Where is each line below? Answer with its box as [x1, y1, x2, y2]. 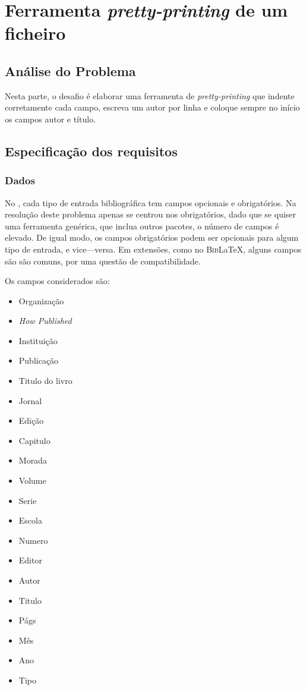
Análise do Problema [5, 61, 136, 80]
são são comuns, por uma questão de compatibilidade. [5, 254, 201, 267]
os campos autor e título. [5, 112, 96, 125]
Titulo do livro [18, 374, 72, 387]
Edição [18, 414, 44, 427]
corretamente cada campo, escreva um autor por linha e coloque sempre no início [5, 101, 300, 114]
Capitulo [18, 434, 51, 446]
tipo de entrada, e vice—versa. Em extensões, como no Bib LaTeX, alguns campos [5, 242, 301, 255]
